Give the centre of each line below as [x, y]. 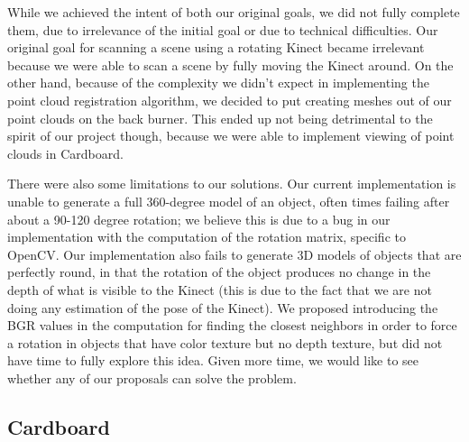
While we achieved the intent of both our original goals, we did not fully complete [234, 12]
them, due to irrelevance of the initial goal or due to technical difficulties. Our [223, 29]
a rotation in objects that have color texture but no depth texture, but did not [225, 342]
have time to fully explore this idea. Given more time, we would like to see [213, 360]
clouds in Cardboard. [65, 153]
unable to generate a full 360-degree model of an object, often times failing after [229, 201]
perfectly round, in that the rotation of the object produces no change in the [219, 272]
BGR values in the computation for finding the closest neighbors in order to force [232, 325]
